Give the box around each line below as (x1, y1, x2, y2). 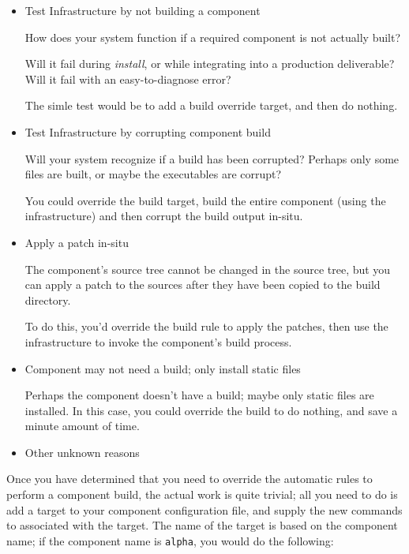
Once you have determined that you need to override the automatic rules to (6, 470, 373, 487)
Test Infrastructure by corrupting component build (24, 123, 271, 140)
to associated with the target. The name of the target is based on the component (6, 517, 398, 533)
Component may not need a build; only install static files (24, 360, 301, 376)
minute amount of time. (24, 417, 140, 434)
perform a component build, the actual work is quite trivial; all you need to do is (6, 486, 398, 503)
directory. (24, 291, 71, 308)
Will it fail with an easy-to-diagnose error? (24, 70, 231, 87)
